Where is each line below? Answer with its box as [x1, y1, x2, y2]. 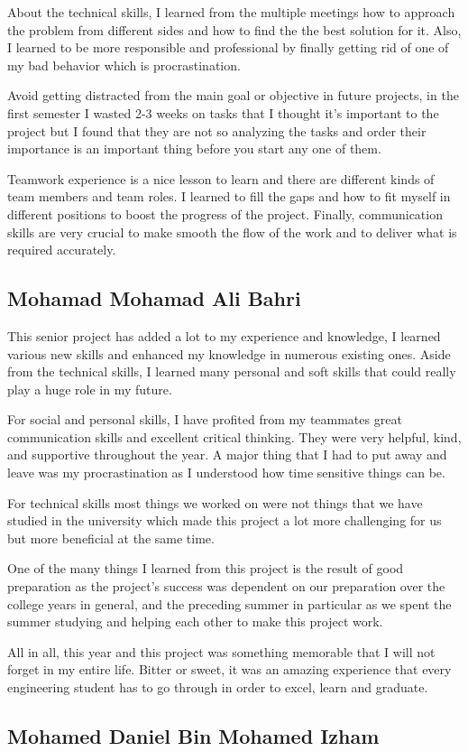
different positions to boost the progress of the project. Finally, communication [7, 204, 443, 223]
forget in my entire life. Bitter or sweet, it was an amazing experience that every [7, 660, 452, 679]
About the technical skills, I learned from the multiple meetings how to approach [7, 3, 455, 21]
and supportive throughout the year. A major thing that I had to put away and [7, 445, 447, 464]
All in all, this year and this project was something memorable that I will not [7, 642, 436, 661]
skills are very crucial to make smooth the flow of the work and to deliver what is [7, 222, 457, 241]
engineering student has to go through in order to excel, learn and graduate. [7, 678, 428, 697]
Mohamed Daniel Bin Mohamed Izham [7, 722, 380, 749]
